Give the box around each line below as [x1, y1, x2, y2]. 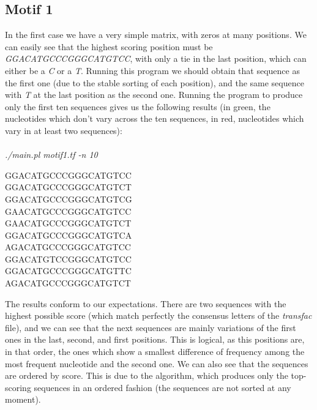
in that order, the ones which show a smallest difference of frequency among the [5, 345, 305, 358]
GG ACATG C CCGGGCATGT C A [5, 228, 132, 241]
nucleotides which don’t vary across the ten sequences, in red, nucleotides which [5, 112, 304, 125]
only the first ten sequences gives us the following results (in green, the [5, 100, 270, 113]
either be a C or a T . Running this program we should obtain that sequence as [5, 64, 300, 76]
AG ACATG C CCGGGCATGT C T [5, 277, 131, 289]
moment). [5, 393, 41, 406]
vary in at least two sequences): [5, 124, 122, 136]
